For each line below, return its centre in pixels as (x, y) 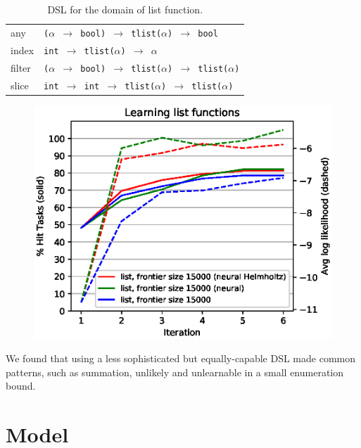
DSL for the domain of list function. (125, 9)
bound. (21, 386)
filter (21, 67)
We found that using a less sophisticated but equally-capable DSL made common (180, 358)
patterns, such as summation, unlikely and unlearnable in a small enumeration (175, 372)
